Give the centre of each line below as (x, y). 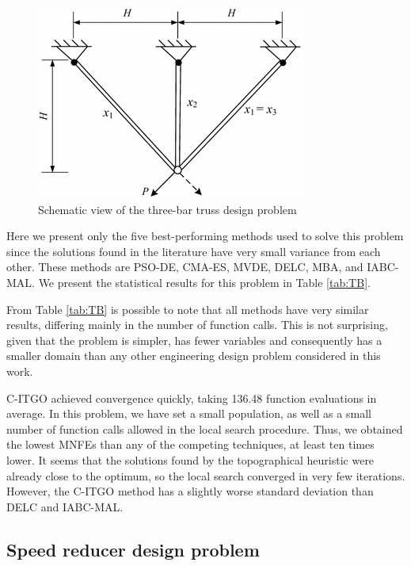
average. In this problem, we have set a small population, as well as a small (189, 413)
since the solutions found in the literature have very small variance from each (194, 251)
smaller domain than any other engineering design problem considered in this (194, 356)
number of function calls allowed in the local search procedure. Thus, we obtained (205, 428)
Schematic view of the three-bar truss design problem (167, 209)
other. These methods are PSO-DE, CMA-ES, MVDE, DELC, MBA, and (185, 267)
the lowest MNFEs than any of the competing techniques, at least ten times (190, 444)
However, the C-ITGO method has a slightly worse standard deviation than (190, 491)
